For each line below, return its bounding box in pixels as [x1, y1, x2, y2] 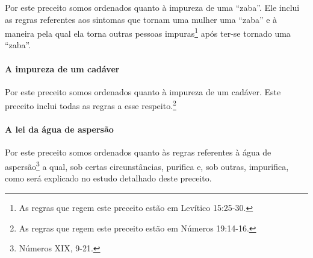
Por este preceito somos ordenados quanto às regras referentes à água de [5, 146, 271, 159]
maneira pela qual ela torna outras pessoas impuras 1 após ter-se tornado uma [5, 25, 291, 39]
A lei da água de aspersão [5, 123, 114, 136]
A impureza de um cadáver [5, 62, 120, 75]
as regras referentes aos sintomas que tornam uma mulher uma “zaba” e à [5, 13, 277, 25]
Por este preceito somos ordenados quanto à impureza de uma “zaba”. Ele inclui [5, 1, 300, 13]
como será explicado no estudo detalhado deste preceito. [5, 172, 212, 184]
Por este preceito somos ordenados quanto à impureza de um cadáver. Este [5, 85, 281, 98]
